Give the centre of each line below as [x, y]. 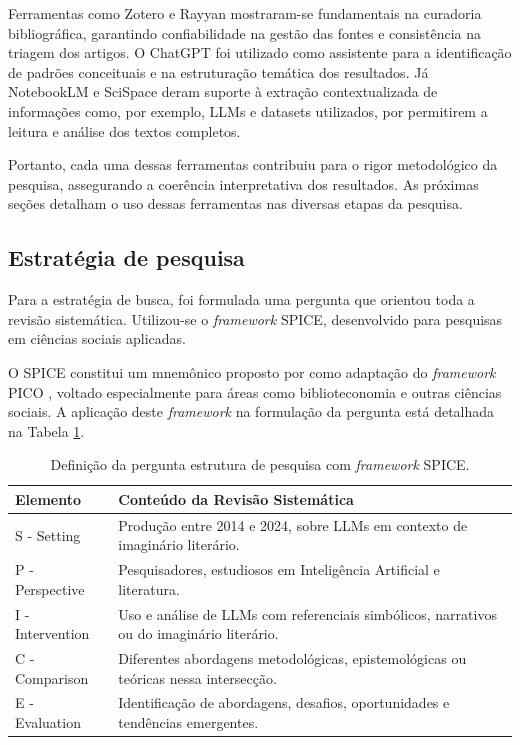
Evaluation [48, 722]
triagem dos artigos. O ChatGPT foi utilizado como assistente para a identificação [260, 52]
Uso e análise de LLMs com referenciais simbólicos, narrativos [307, 613]
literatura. [149, 588]
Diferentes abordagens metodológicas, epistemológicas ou [292, 658]
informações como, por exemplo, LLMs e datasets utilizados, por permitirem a [248, 110]
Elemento [48, 498]
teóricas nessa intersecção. [197, 677]
